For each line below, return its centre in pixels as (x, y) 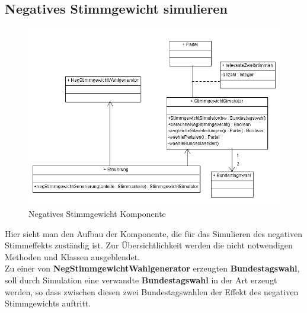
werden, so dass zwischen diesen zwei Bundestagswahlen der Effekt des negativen (152, 291)
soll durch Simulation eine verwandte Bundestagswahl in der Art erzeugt (141, 280)
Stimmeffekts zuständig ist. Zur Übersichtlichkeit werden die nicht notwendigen (149, 245)
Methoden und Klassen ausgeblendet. (73, 256)
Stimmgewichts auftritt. (48, 303)
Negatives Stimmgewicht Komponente (97, 213)
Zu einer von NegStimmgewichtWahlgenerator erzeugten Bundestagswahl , (152, 268)
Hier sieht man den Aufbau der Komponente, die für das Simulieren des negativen (154, 233)
